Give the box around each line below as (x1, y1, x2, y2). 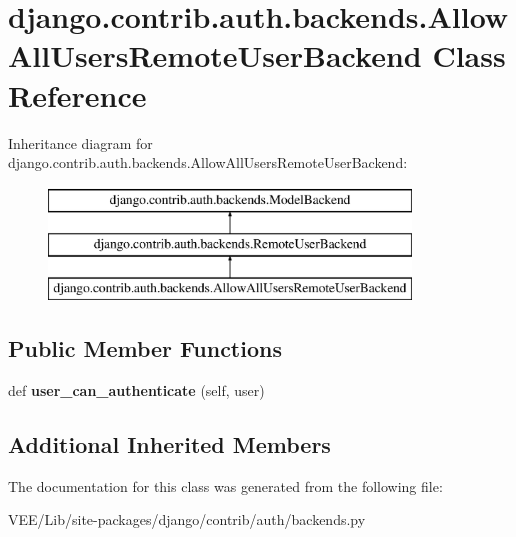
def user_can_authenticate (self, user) (8, 379, 265, 400)
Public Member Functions (8, 333, 282, 364)
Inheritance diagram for (8, 132, 153, 153)
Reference (8, 74, 147, 115)
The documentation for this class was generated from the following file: (8, 475, 443, 496)
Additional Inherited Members (8, 428, 331, 459)
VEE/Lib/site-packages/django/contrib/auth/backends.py (8, 509, 366, 530)
